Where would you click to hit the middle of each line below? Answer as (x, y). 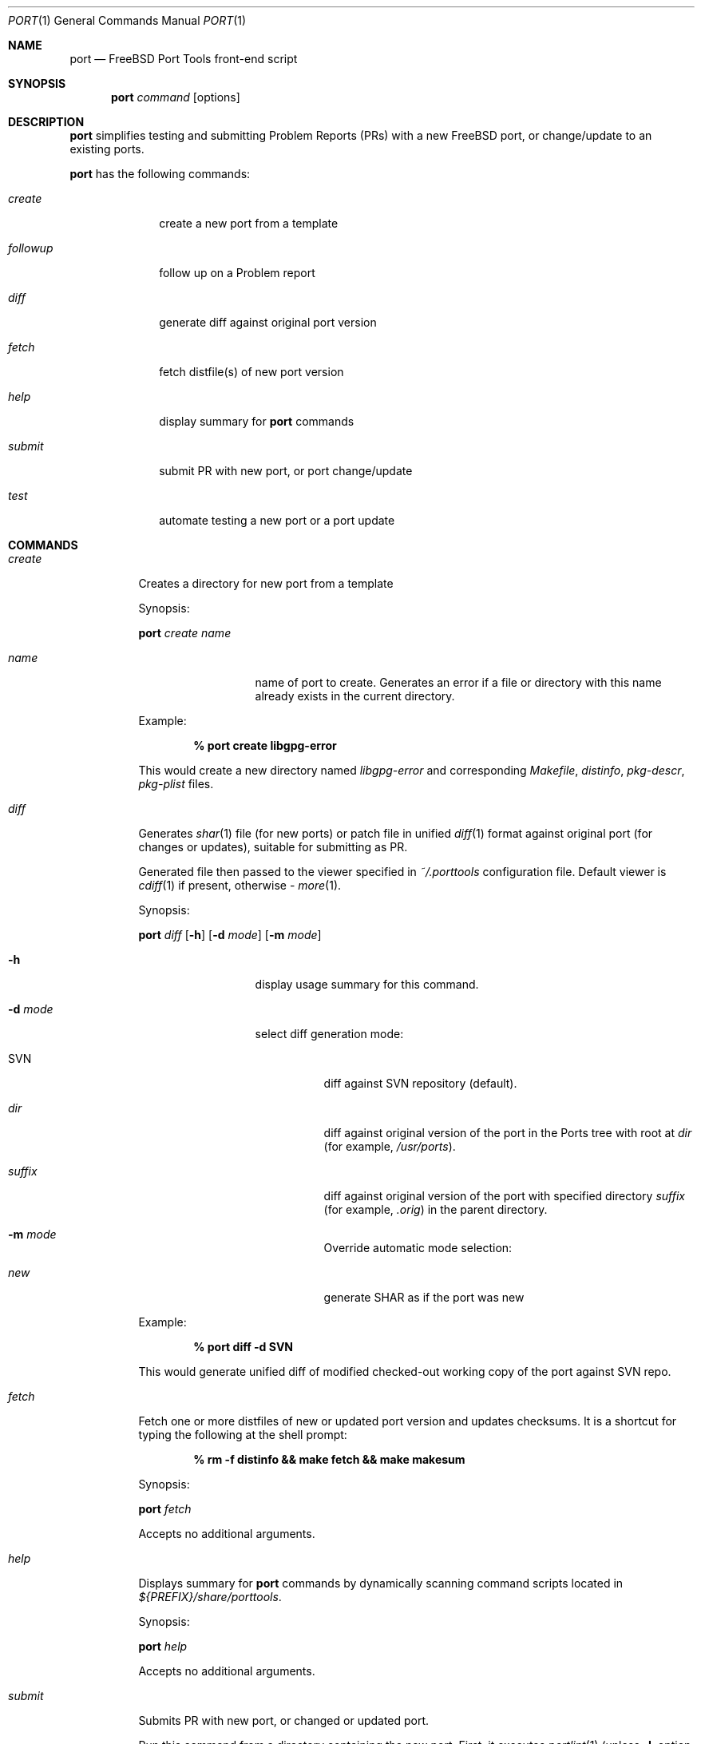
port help (163, 1646)
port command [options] (176, 97)
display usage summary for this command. (367, 984)
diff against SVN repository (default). (420, 1083)
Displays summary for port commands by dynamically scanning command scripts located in (381, 1583)
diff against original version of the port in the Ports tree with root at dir (508, 1133)
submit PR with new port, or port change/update (286, 471)
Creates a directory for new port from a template (266, 583)
